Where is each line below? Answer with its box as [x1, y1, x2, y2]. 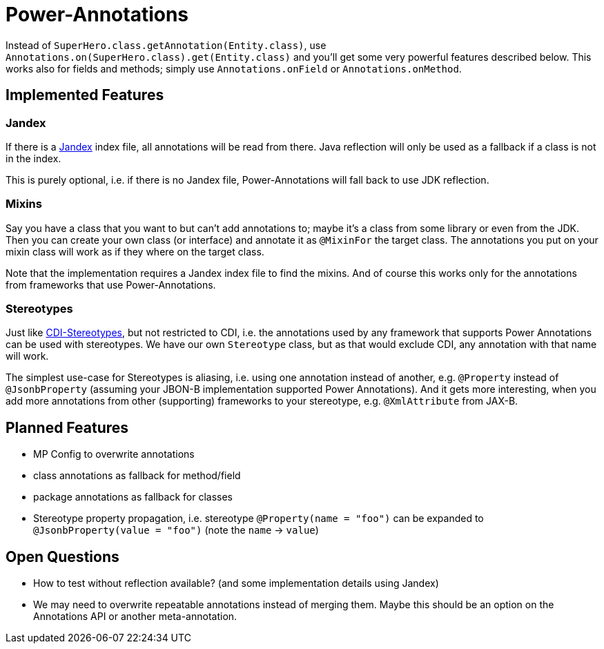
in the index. [6, 152, 61, 164]
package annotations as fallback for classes [33, 491, 233, 503]
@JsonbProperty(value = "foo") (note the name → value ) [33, 524, 319, 536]
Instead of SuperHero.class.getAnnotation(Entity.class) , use [6, 39, 327, 51]
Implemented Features [6, 86, 164, 104]
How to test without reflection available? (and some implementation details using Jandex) [33, 577, 439, 590]
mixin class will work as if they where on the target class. [6, 245, 264, 258]
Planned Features [6, 418, 129, 436]
